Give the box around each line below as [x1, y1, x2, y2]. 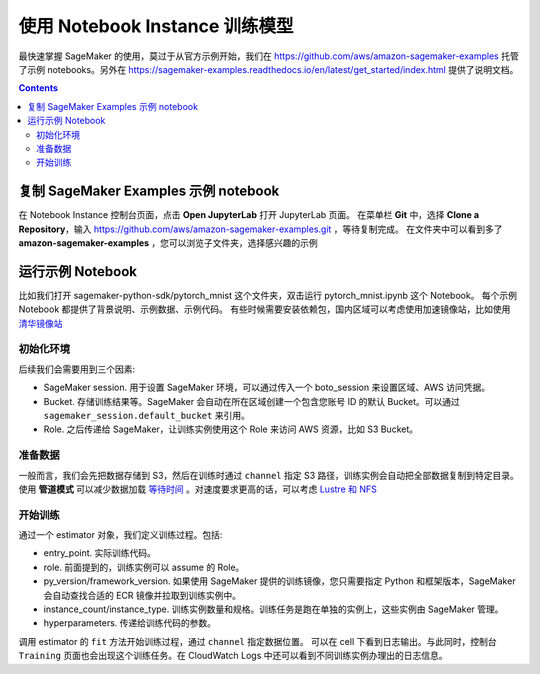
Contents [18, 82, 59, 94]
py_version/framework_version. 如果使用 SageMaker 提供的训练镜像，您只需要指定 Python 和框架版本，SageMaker [43, 575, 516, 587]
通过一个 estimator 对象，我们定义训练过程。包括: [18, 529, 223, 541]
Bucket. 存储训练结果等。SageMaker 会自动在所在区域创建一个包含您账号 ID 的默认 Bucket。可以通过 [43, 395, 460, 407]
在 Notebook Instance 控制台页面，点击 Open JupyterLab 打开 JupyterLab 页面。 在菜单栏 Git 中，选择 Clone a [18, 209, 480, 221]
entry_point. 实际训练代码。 [43, 547, 157, 559]
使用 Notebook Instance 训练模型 [18, 15, 294, 37]
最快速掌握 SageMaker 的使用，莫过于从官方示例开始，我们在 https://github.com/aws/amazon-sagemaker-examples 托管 [18, 50, 519, 62]
